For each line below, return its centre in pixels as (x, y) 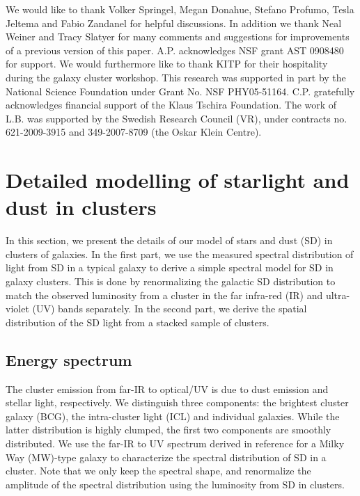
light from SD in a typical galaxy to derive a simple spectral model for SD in (170, 267)
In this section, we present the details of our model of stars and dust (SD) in (169, 240)
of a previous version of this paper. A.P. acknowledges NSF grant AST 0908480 (175, 50)
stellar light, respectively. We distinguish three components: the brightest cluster (177, 402)
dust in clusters (81, 207)
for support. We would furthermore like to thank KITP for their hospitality (167, 64)
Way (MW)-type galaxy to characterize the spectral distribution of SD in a (166, 457)
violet (17, 309)
